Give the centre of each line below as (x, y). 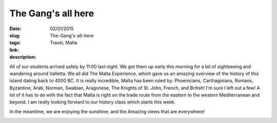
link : (14, 50)
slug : (15, 35)
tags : (15, 43)
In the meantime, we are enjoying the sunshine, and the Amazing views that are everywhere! (107, 111)
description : (23, 57)
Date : (15, 29)
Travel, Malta (64, 43)
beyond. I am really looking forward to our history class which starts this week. (93, 102)
